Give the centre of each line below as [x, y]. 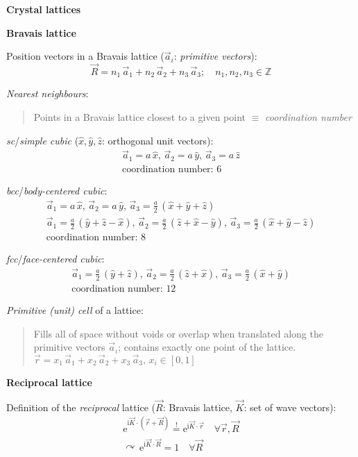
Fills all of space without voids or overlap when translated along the [178, 333]
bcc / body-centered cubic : [57, 190]
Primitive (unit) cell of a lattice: [75, 309]
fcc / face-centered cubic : [56, 259]
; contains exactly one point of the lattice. [207, 347]
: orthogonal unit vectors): [157, 140]
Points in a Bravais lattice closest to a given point [139, 117]
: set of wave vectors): [290, 407]
